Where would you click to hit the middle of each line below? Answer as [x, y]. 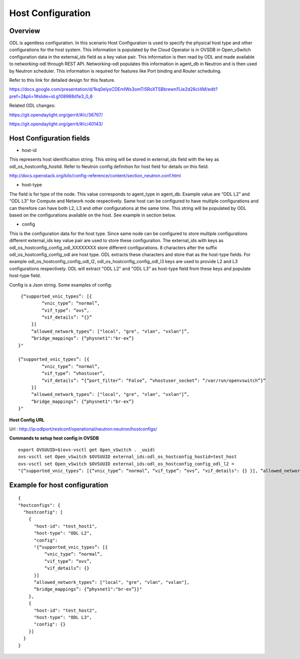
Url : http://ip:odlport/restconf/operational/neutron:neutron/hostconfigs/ [83, 429]
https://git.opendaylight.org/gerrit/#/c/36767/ [56, 115]
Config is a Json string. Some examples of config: [61, 285]
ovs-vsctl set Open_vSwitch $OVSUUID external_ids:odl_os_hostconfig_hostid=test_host [127, 457]
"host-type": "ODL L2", [63, 533]
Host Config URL [27, 420]
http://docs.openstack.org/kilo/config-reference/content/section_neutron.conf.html [95, 176]
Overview [25, 31]
